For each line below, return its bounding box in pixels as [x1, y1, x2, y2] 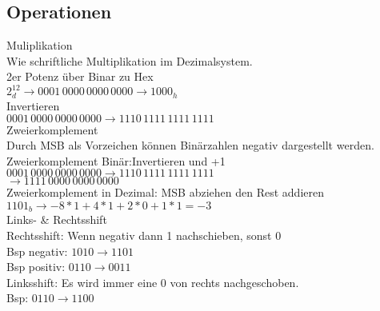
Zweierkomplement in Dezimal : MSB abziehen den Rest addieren [6, 184, 324, 201]
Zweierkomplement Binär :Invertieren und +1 [6, 152, 226, 169]
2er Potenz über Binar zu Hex [6, 68, 154, 85]
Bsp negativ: [6, 242, 68, 259]
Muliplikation [6, 37, 73, 54]
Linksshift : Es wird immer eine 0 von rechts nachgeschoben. [6, 273, 299, 290]
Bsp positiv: [6, 258, 66, 275]
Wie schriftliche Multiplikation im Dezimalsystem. [6, 52, 253, 69]
